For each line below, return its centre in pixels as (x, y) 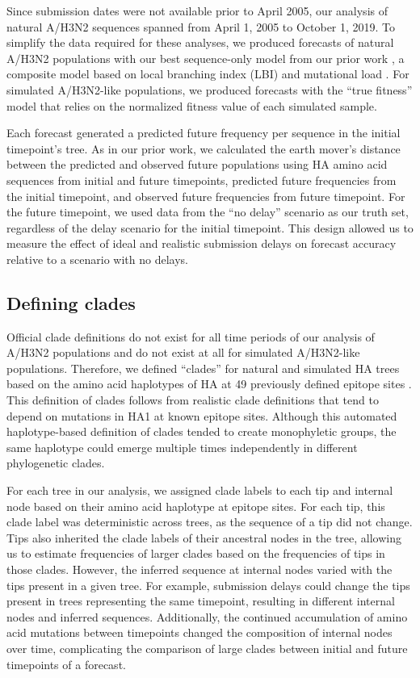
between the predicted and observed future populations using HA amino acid (197, 164)
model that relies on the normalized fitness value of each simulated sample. (192, 105)
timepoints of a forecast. (66, 664)
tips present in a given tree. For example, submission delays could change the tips (208, 585)
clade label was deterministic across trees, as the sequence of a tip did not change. (210, 522)
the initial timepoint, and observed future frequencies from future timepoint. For (206, 196)
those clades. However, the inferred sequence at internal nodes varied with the (199, 569)
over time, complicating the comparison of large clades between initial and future (207, 648)
